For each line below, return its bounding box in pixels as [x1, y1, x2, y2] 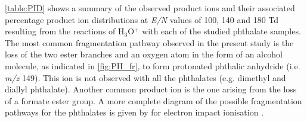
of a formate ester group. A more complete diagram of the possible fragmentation [5, 94, 302, 107]
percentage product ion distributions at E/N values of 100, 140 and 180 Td [5, 13, 279, 25]
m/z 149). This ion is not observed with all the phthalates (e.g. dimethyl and [5, 71, 286, 84]
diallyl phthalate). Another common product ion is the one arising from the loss [5, 83, 297, 95]
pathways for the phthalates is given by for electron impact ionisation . [5, 106, 264, 118]
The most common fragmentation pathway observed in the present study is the [5, 36, 294, 49]
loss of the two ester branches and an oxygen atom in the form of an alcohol [5, 48, 283, 60]
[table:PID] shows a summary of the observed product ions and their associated [5, 2, 295, 14]
